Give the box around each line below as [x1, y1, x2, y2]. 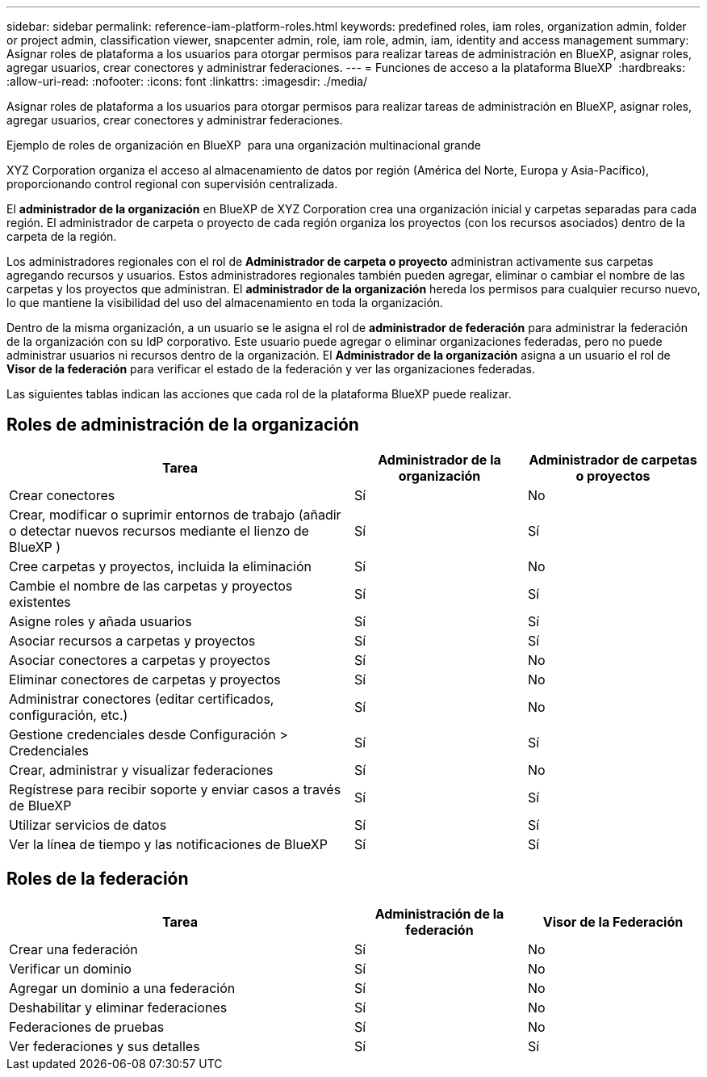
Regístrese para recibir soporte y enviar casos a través [9, 780, 341, 797]
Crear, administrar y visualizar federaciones [9, 761, 274, 778]
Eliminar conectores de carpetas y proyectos [9, 671, 281, 688]
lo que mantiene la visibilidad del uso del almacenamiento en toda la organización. [6, 296, 444, 309]
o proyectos [575, 467, 651, 484]
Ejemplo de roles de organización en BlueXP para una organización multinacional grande [6, 138, 481, 152]
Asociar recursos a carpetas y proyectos [9, 632, 256, 649]
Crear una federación [9, 940, 138, 957]
